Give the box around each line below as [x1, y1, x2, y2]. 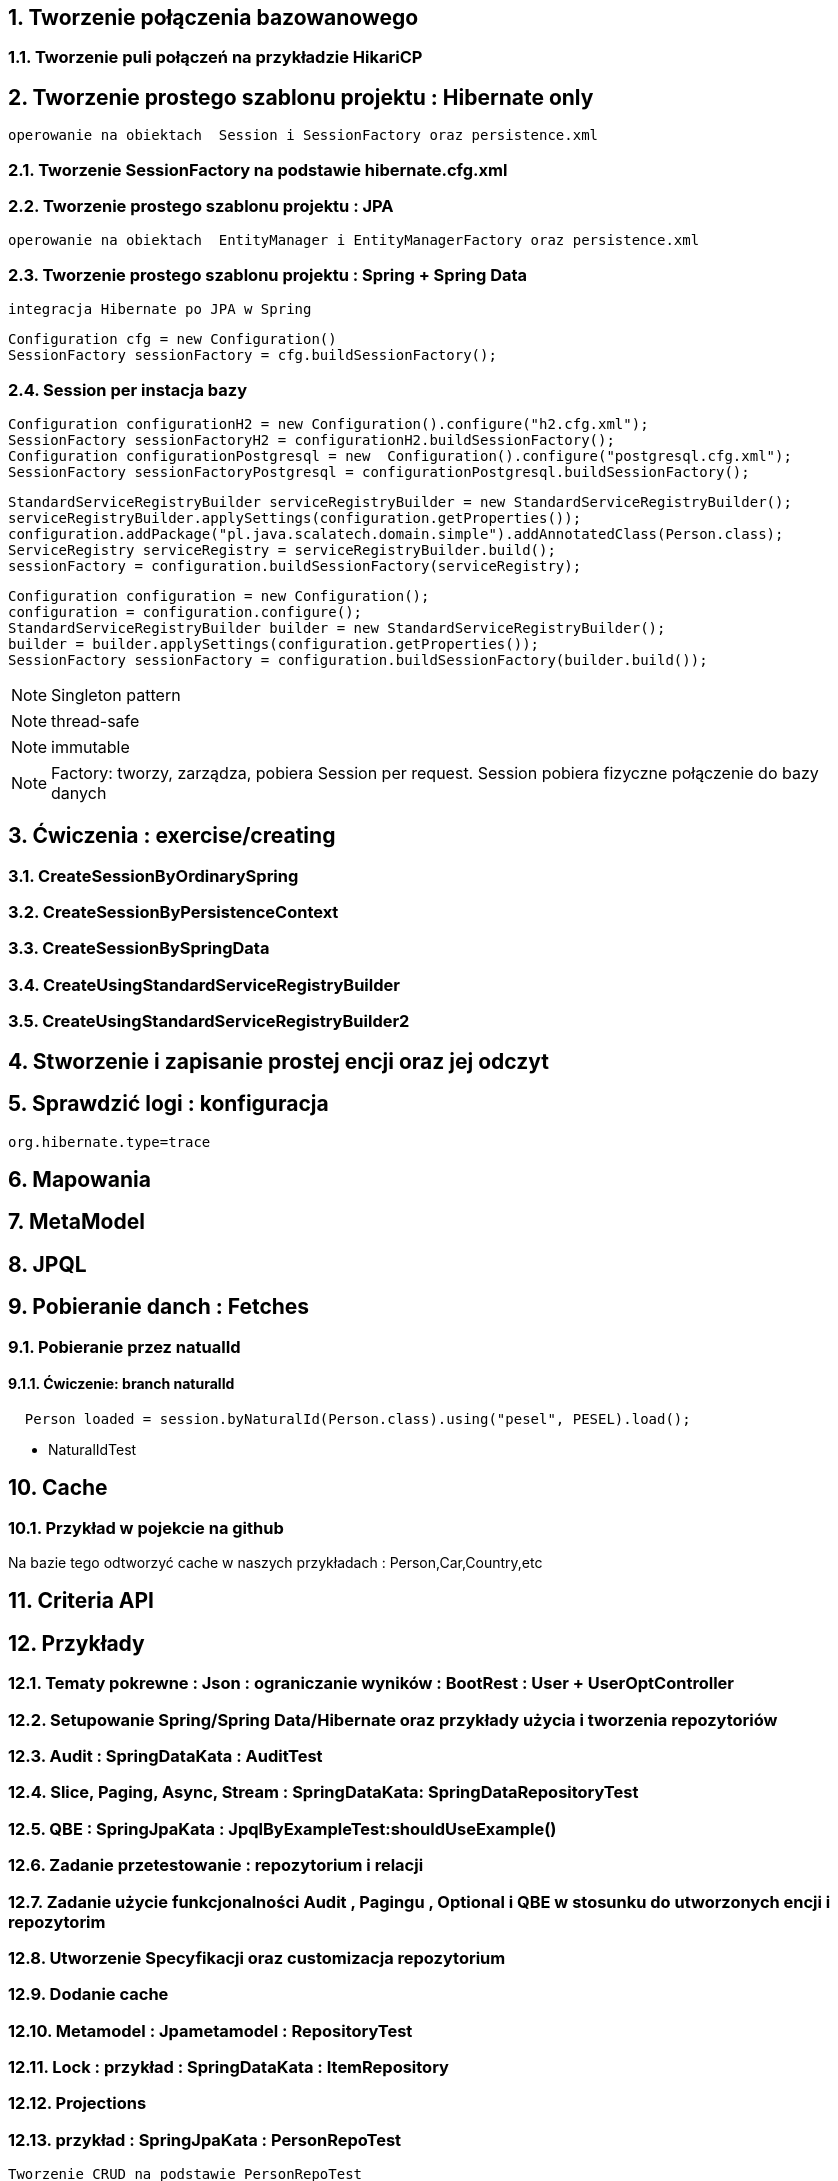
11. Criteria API [8, 1588, 154, 1614]
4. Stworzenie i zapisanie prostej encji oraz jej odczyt [8, 1048, 549, 1074]
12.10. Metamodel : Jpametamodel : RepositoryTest [8, 2020, 413, 2041]
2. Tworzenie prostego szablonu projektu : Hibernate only [8, 84, 594, 110]
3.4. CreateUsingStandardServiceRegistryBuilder [8, 974, 400, 995]
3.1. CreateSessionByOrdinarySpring [8, 865, 299, 886]
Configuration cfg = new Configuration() [8, 331, 337, 348]
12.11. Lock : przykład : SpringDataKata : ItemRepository [8, 2057, 449, 2078]
